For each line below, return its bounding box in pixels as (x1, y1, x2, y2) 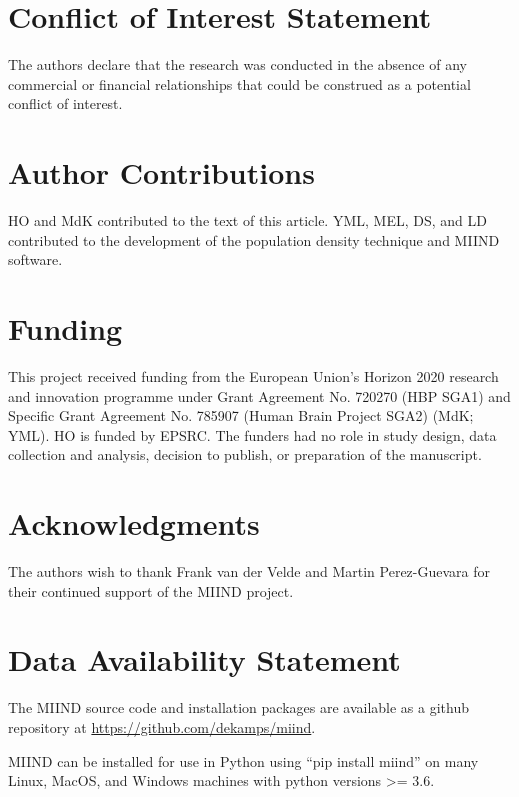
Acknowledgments (8, 503, 260, 544)
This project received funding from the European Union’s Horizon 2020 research (8, 365, 499, 386)
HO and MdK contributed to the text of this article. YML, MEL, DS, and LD (8, 210, 487, 231)
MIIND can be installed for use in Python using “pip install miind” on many (8, 750, 479, 771)
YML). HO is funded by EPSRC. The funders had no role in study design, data (8, 424, 497, 445)
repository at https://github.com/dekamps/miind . (8, 716, 316, 737)
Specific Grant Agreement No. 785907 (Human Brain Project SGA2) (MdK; (8, 405, 474, 426)
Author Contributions (8, 152, 315, 193)
